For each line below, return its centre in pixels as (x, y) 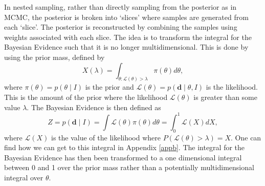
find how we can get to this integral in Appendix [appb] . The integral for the (125, 147)
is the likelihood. (232, 87)
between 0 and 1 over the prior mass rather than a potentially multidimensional (129, 167)
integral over (24, 177)
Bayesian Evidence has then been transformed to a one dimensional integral (123, 157)
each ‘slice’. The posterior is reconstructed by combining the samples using (121, 27)
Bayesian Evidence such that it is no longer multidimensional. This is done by (126, 47)
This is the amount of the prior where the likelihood (86, 97)
